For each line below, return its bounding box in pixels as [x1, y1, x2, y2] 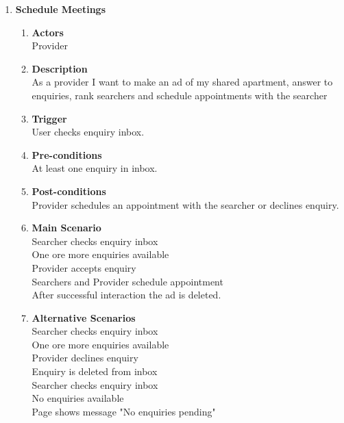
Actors [32, 25, 64, 39]
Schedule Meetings [15, 2, 106, 16]
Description [32, 61, 88, 75]
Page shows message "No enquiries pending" [32, 404, 216, 418]
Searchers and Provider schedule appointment [32, 274, 223, 288]
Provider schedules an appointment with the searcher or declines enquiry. [32, 197, 339, 211]
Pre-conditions [32, 147, 102, 162]
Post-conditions [32, 183, 106, 198]
